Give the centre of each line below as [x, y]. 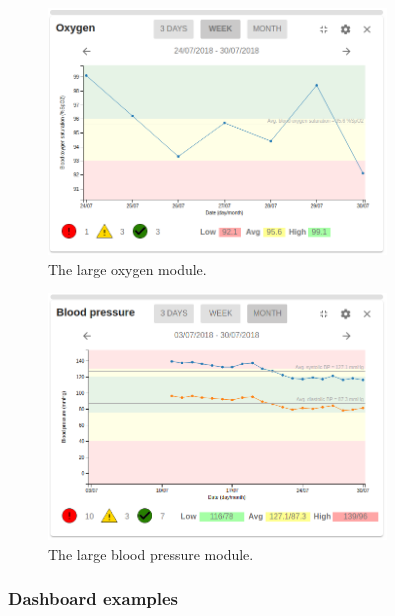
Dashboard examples [93, 598]
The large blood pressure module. [151, 553]
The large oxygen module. [127, 268]
